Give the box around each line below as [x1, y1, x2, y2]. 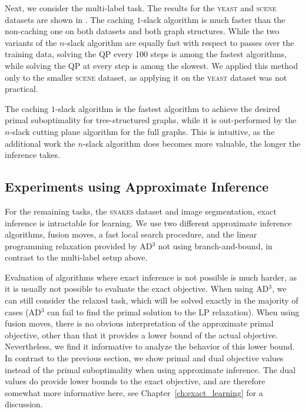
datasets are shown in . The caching [5, 13, 134, 25]
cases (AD [5, 305, 41, 318]
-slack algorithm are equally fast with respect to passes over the [64, 36, 294, 48]
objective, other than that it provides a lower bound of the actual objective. [5, 328, 278, 341]
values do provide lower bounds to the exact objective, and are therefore [5, 375, 266, 387]
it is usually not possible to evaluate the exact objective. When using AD [5, 282, 269, 295]
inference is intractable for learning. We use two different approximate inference [5, 216, 292, 229]
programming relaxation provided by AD [5, 239, 152, 252]
